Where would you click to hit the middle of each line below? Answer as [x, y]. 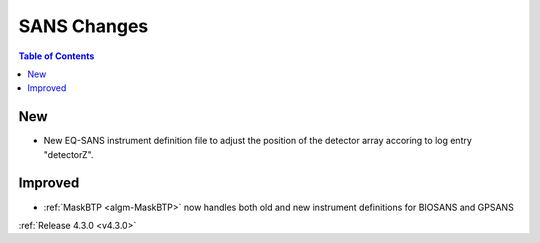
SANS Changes [83, 26]
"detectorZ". [68, 154]
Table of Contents [56, 56]
